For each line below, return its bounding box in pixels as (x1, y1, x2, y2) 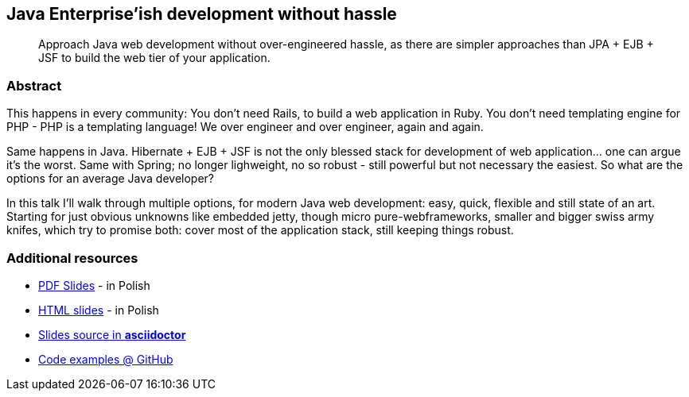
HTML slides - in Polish (38, 303, 159, 317)
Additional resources (6, 249, 138, 266)
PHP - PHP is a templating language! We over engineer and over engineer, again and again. (6, 120, 484, 134)
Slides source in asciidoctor (38, 327, 186, 341)
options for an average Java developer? (6, 172, 215, 186)
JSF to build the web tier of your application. (38, 51, 271, 65)
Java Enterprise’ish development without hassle (6, 4, 397, 24)
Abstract (6, 77, 62, 94)
